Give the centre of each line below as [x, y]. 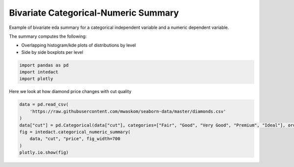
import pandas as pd [44, 65]
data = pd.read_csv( [44, 105]
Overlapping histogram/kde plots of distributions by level [79, 45]
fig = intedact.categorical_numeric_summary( [75, 132]
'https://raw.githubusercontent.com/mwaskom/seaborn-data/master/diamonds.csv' [128, 111]
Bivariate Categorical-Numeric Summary [94, 13]
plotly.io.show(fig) [44, 153]
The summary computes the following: [48, 36]
